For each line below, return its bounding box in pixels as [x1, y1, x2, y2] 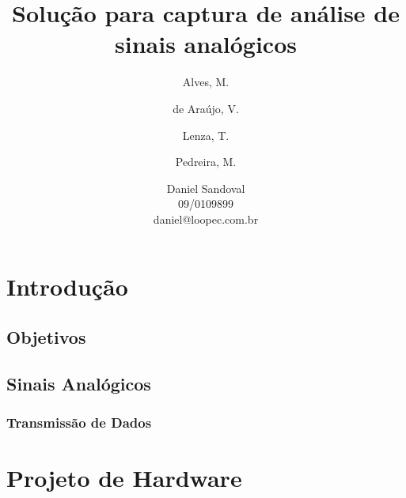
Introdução [6, 270, 128, 303]
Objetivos [6, 325, 86, 349]
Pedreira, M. [175, 153, 237, 170]
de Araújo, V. [173, 100, 239, 116]
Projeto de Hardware [6, 462, 242, 494]
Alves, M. [182, 74, 230, 90]
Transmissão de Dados [6, 413, 152, 432]
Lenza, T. [182, 126, 230, 143]
